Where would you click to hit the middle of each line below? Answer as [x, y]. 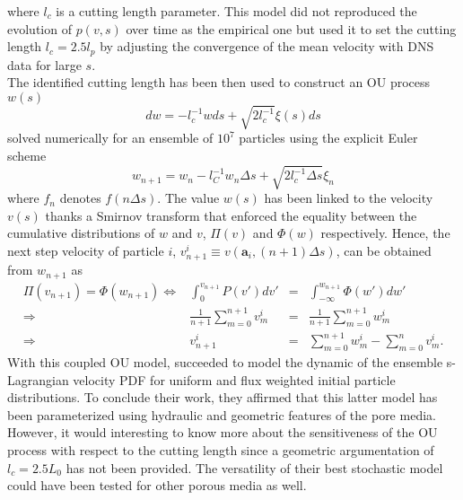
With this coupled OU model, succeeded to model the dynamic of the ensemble [225, 362]
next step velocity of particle [86, 250]
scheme [27, 155]
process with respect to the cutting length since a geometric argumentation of [221, 449]
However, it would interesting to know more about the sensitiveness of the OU [223, 432]
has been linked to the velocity [349, 198]
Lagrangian [38, 379]
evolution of [39, 28]
